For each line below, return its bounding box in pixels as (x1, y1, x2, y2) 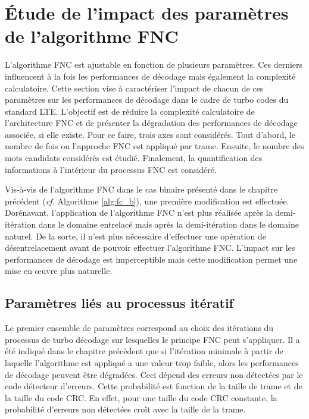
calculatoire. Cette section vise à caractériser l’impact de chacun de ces (5, 81, 264, 94)
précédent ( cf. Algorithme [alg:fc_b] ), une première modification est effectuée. (5, 194, 289, 207)
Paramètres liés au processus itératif (5, 294, 233, 312)
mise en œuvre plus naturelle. (5, 264, 113, 277)
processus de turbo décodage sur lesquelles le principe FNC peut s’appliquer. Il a (5, 333, 300, 345)
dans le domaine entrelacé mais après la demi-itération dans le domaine (38, 218, 299, 231)
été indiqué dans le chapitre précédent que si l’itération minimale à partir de (5, 345, 283, 357)
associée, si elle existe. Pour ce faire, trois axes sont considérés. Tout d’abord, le (5, 128, 295, 140)
